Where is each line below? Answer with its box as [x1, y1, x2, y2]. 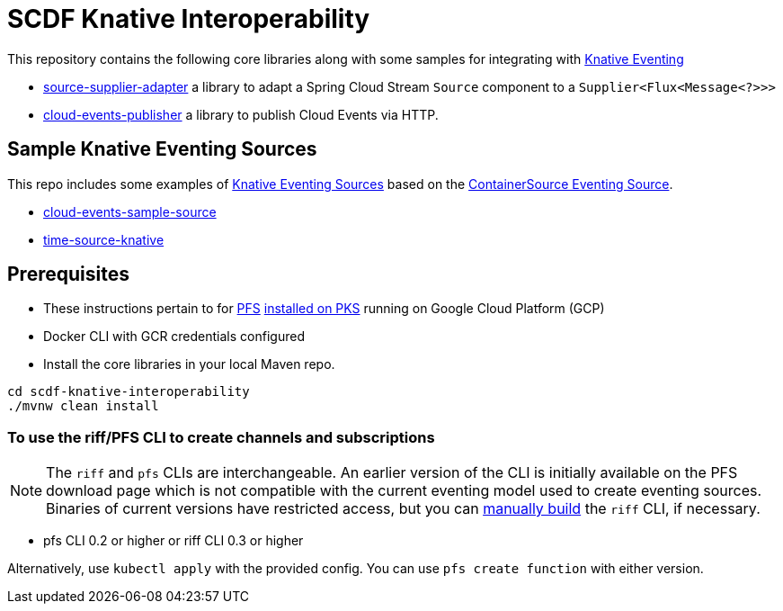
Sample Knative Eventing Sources [7, 138, 317, 161]
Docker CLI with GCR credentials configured [43, 328, 305, 345]
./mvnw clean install [7, 399, 159, 414]
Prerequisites [7, 263, 129, 286]
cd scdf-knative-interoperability [7, 384, 250, 400]
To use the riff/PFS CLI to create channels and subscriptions [7, 427, 435, 446]
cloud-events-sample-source [43, 203, 217, 220]
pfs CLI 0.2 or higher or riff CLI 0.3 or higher [43, 533, 304, 549]
